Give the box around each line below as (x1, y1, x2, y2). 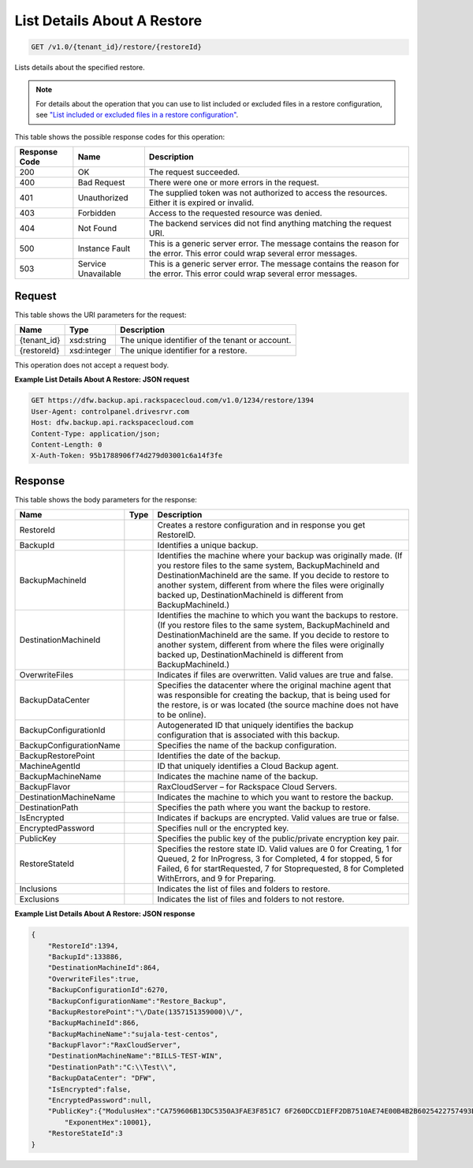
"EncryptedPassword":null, (47, 1096, 153, 1105)
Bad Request (77, 177, 125, 188)
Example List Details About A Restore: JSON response (14, 909, 196, 919)
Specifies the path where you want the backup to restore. (157, 802, 371, 813)
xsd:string (69, 334, 106, 345)
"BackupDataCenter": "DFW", (47, 1073, 157, 1083)
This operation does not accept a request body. (14, 360, 169, 370)
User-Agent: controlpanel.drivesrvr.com (31, 407, 189, 416)
